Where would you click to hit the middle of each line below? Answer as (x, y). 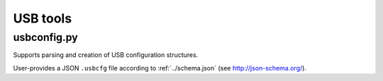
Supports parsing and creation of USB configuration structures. (106, 55)
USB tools (43, 18)
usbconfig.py (45, 37)
